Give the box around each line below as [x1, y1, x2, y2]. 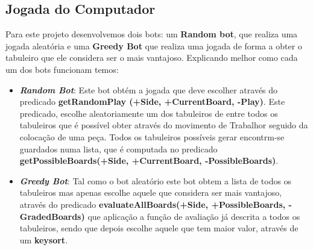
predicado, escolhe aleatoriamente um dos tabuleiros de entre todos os [19, 107, 278, 119]
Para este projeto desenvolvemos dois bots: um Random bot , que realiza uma [5, 28, 298, 40]
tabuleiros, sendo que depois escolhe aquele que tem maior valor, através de [19, 222, 299, 234]
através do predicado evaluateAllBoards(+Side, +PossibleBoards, [19, 198, 286, 210]
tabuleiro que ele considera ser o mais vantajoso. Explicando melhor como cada [5, 51, 298, 64]
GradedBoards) [19, 210, 85, 222]
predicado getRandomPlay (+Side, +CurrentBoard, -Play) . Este [19, 95, 285, 108]
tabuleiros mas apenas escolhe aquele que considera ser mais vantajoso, [19, 186, 282, 199]
